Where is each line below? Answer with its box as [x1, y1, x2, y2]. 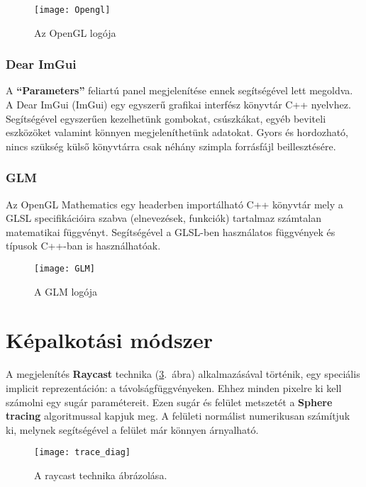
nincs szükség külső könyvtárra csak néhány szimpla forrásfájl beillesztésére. [6, 138, 336, 153]
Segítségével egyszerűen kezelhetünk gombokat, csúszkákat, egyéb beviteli [6, 111, 326, 125]
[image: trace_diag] [34, 447, 131, 458]
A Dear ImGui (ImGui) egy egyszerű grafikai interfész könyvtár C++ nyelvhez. [6, 97, 351, 112]
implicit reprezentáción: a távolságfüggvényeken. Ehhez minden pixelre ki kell [6, 381, 342, 395]
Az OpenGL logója [34, 25, 116, 40]
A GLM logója [34, 284, 97, 298]
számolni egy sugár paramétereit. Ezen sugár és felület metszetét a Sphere [6, 394, 333, 409]
